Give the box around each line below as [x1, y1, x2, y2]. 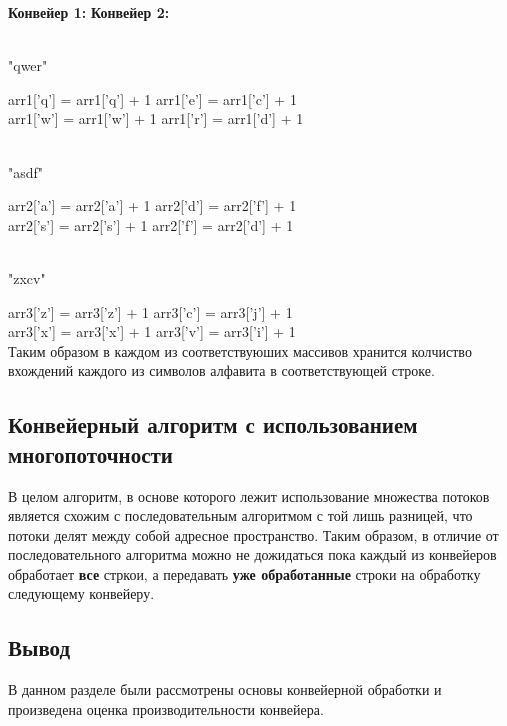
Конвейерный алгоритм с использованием [8, 409, 418, 440]
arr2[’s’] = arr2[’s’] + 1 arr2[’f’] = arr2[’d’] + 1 [8, 214, 294, 235]
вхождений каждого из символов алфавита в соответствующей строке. [8, 360, 435, 381]
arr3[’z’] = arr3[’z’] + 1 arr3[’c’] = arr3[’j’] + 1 [8, 301, 293, 322]
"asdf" [8, 161, 44, 182]
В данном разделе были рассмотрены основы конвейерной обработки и [8, 679, 442, 700]
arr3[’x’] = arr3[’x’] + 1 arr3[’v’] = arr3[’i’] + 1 [8, 321, 296, 342]
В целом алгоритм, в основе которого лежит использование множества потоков [8, 485, 490, 506]
